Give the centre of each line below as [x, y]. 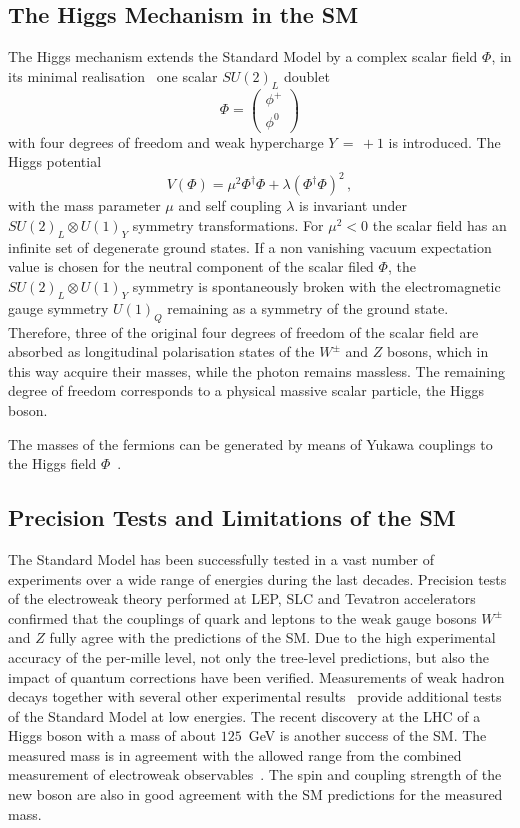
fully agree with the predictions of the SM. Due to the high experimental [272, 637]
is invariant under [353, 205]
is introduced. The [444, 141]
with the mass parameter [84, 205]
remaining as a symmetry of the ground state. [308, 307]
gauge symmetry [58, 307]
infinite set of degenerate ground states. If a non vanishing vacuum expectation [250, 246]
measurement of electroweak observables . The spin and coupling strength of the [255, 774]
